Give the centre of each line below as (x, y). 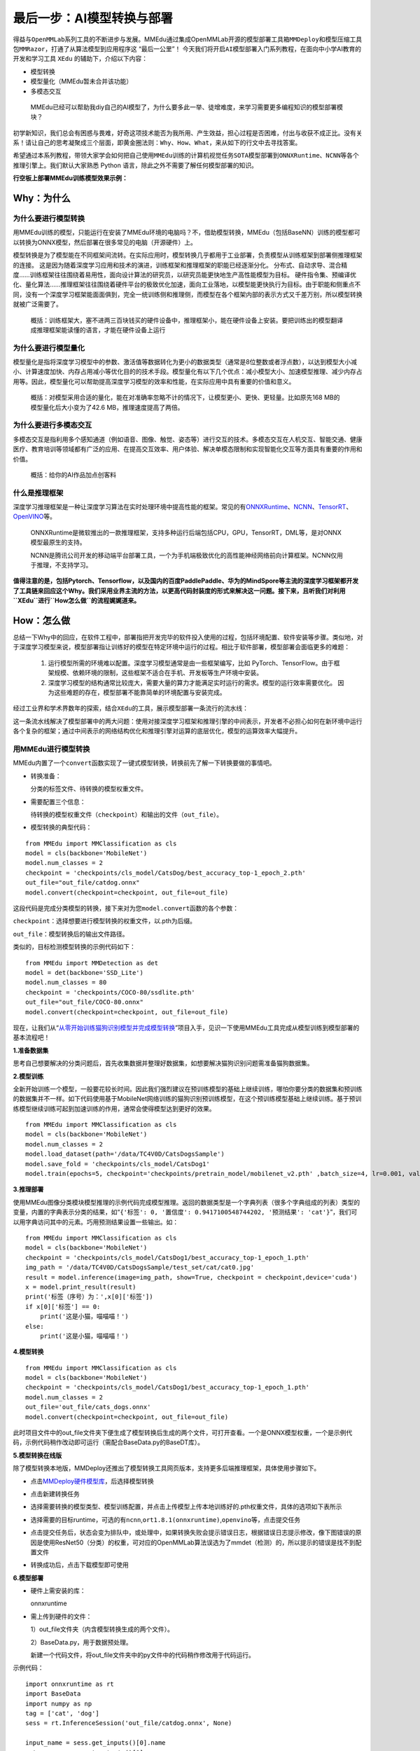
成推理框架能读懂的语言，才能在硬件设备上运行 (98, 330)
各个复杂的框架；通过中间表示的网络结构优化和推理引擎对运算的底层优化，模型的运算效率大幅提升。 (157, 731)
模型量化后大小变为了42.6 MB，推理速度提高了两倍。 (107, 407)
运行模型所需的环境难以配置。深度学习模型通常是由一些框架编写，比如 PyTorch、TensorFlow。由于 (191, 663)
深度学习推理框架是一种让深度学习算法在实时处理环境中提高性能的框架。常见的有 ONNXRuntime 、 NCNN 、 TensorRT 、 (183, 507)
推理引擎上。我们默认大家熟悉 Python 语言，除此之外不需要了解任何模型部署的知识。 (135, 165)
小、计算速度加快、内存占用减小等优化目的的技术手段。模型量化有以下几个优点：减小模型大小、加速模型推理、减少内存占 (188, 372)
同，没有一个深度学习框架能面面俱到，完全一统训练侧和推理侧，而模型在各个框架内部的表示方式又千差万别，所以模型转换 (188, 294)
